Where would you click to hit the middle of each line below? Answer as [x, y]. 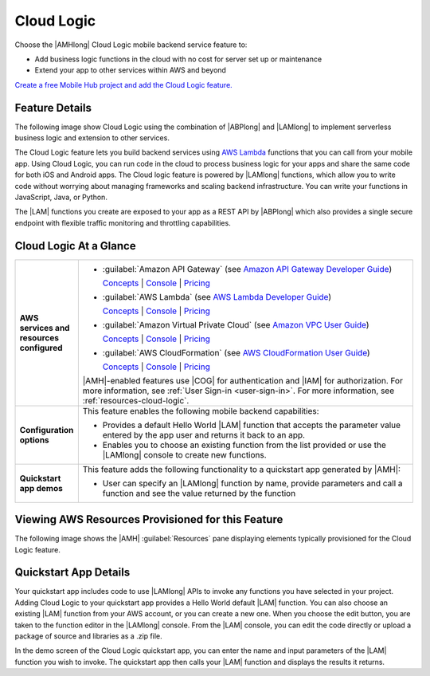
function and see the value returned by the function [199, 493]
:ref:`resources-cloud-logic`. [136, 400]
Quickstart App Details [72, 573]
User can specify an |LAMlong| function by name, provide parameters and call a [252, 483]
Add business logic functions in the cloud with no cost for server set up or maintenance [178, 59]
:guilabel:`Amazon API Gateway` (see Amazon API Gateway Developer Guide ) [247, 269]
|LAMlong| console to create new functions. [184, 454]
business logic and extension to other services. [92, 138]
